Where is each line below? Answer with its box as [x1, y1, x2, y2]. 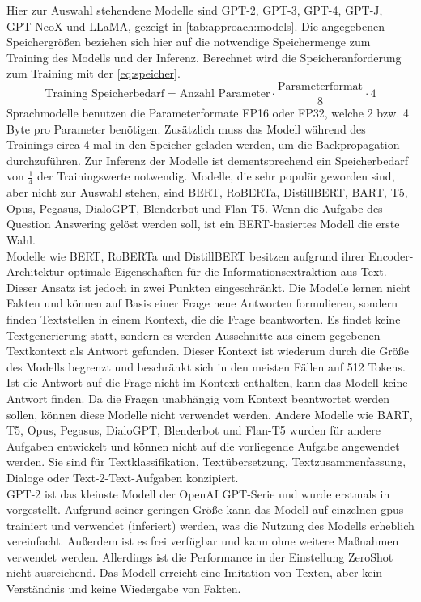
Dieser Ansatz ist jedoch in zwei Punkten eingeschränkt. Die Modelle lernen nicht [6, 278, 411, 295]
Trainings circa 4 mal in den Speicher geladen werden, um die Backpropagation [6, 136, 400, 153]
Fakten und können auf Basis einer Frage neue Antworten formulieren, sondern [6, 295, 398, 312]
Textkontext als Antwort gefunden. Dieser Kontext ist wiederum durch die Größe [6, 342, 409, 359]
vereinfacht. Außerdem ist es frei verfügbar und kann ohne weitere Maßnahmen [6, 532, 399, 549]
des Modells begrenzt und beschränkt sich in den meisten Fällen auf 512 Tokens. [6, 358, 406, 375]
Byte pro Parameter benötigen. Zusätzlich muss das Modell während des [6, 120, 366, 137]
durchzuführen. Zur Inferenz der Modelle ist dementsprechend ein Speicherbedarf [6, 151, 408, 168]
